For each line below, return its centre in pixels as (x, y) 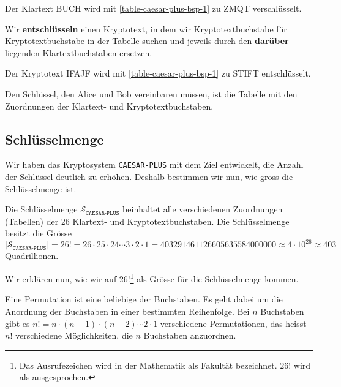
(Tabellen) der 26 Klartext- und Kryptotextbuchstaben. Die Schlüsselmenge (147, 221)
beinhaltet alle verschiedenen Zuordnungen (203, 209)
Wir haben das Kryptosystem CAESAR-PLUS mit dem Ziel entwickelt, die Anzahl (154, 164)
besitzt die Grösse (38, 233)
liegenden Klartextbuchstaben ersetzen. (79, 52)
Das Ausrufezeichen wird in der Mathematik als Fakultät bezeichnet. (148, 365)
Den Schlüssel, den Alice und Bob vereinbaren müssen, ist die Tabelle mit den (151, 93)
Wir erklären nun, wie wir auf (61, 278)
